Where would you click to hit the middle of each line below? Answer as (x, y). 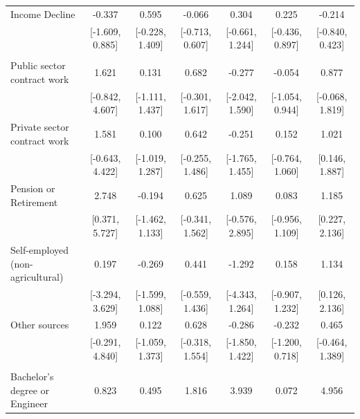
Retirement (34, 202)
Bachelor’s (32, 376)
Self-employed (39, 249)
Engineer (29, 403)
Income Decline (43, 13)
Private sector (40, 127)
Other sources (40, 325)
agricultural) (37, 277)
